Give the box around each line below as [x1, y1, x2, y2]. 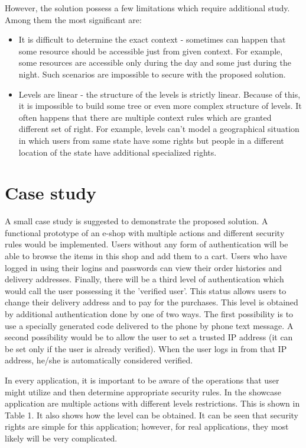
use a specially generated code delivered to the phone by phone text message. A [5, 319, 294, 331]
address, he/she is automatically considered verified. [5, 354, 193, 366]
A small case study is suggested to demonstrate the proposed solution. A [5, 215, 268, 227]
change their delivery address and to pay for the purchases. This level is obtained [5, 296, 298, 308]
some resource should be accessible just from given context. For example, [18, 44, 283, 57]
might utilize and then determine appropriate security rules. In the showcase [5, 385, 281, 398]
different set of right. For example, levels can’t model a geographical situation [18, 123, 300, 135]
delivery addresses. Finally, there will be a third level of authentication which [5, 273, 284, 285]
